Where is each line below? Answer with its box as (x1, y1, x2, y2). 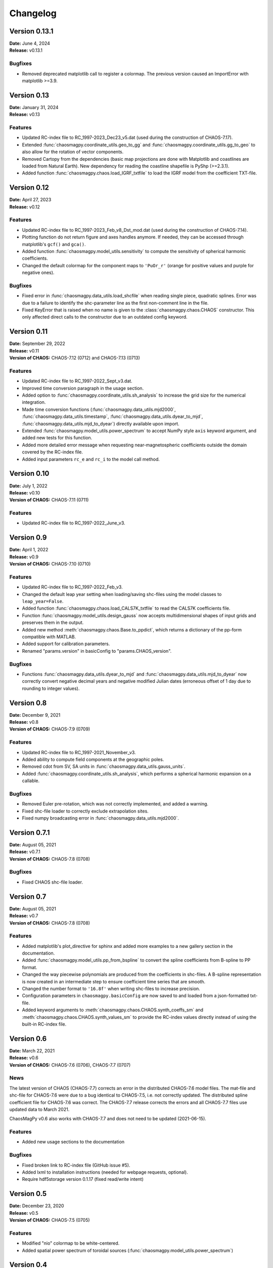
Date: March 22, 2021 (9, 1047, 55, 1053)
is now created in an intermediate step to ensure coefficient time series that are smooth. (22, 978, 206, 984)
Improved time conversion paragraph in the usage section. (22, 385, 144, 391)
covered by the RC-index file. (22, 449, 83, 455)
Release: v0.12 (9, 203, 40, 210)
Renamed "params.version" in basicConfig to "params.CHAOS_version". (22, 648, 172, 654)
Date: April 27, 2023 (9, 197, 52, 203)
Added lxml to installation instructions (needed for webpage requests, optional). (22, 1169, 188, 1175)
